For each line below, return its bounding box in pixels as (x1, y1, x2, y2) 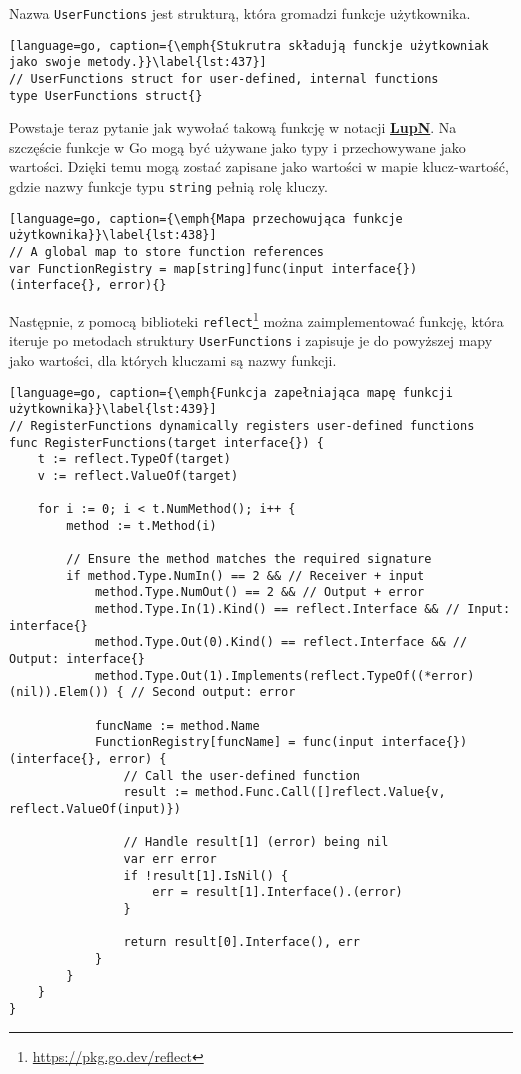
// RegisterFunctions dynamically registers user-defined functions (9, 418, 475, 433)
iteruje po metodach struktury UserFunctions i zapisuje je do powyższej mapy (9, 330, 493, 351)
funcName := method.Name (94, 718, 260, 733)
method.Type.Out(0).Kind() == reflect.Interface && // (94, 635, 468, 650)
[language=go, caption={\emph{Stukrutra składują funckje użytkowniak (9, 38, 489, 53)
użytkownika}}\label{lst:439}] (9, 402, 217, 417)
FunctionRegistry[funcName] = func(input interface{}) (94, 735, 468, 750)
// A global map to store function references (9, 245, 324, 260)
